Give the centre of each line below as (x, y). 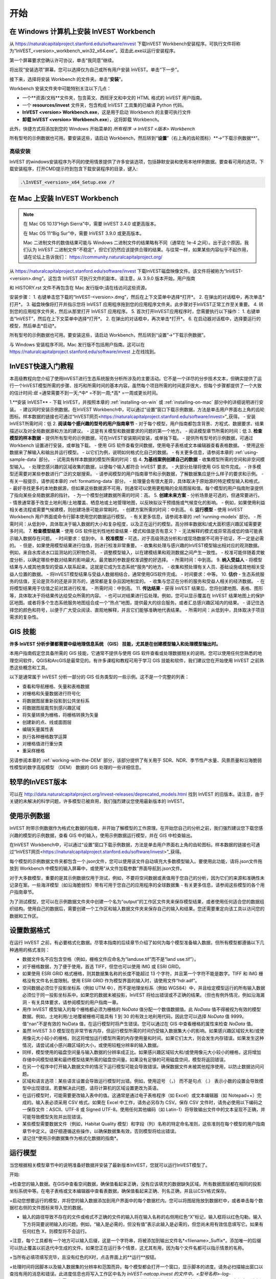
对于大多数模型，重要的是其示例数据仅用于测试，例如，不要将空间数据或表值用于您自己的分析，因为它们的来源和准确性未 (137, 878)
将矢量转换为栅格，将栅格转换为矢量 (60, 715)
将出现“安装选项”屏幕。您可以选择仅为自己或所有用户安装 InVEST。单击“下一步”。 (95, 70)
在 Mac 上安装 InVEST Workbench (64, 199)
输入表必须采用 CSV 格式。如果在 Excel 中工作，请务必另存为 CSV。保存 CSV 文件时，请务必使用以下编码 (147, 1102)
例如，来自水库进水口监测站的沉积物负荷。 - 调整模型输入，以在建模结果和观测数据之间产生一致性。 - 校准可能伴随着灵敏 (137, 553)
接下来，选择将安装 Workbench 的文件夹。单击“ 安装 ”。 (67, 79)
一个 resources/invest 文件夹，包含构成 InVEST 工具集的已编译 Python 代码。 (104, 105)
